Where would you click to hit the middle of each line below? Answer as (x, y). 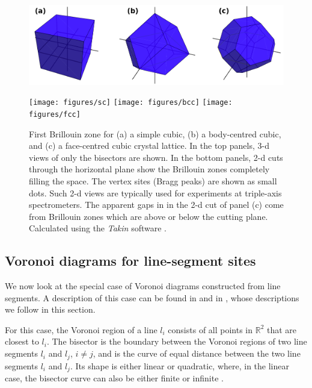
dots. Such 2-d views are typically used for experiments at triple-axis (155, 192)
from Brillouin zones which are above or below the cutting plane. (148, 216)
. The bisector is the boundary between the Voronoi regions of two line (177, 341)
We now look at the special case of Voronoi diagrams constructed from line (143, 286)
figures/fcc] (55, 114)
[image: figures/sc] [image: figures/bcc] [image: (131, 103)
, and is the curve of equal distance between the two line (197, 353)
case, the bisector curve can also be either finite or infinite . (114, 377)
